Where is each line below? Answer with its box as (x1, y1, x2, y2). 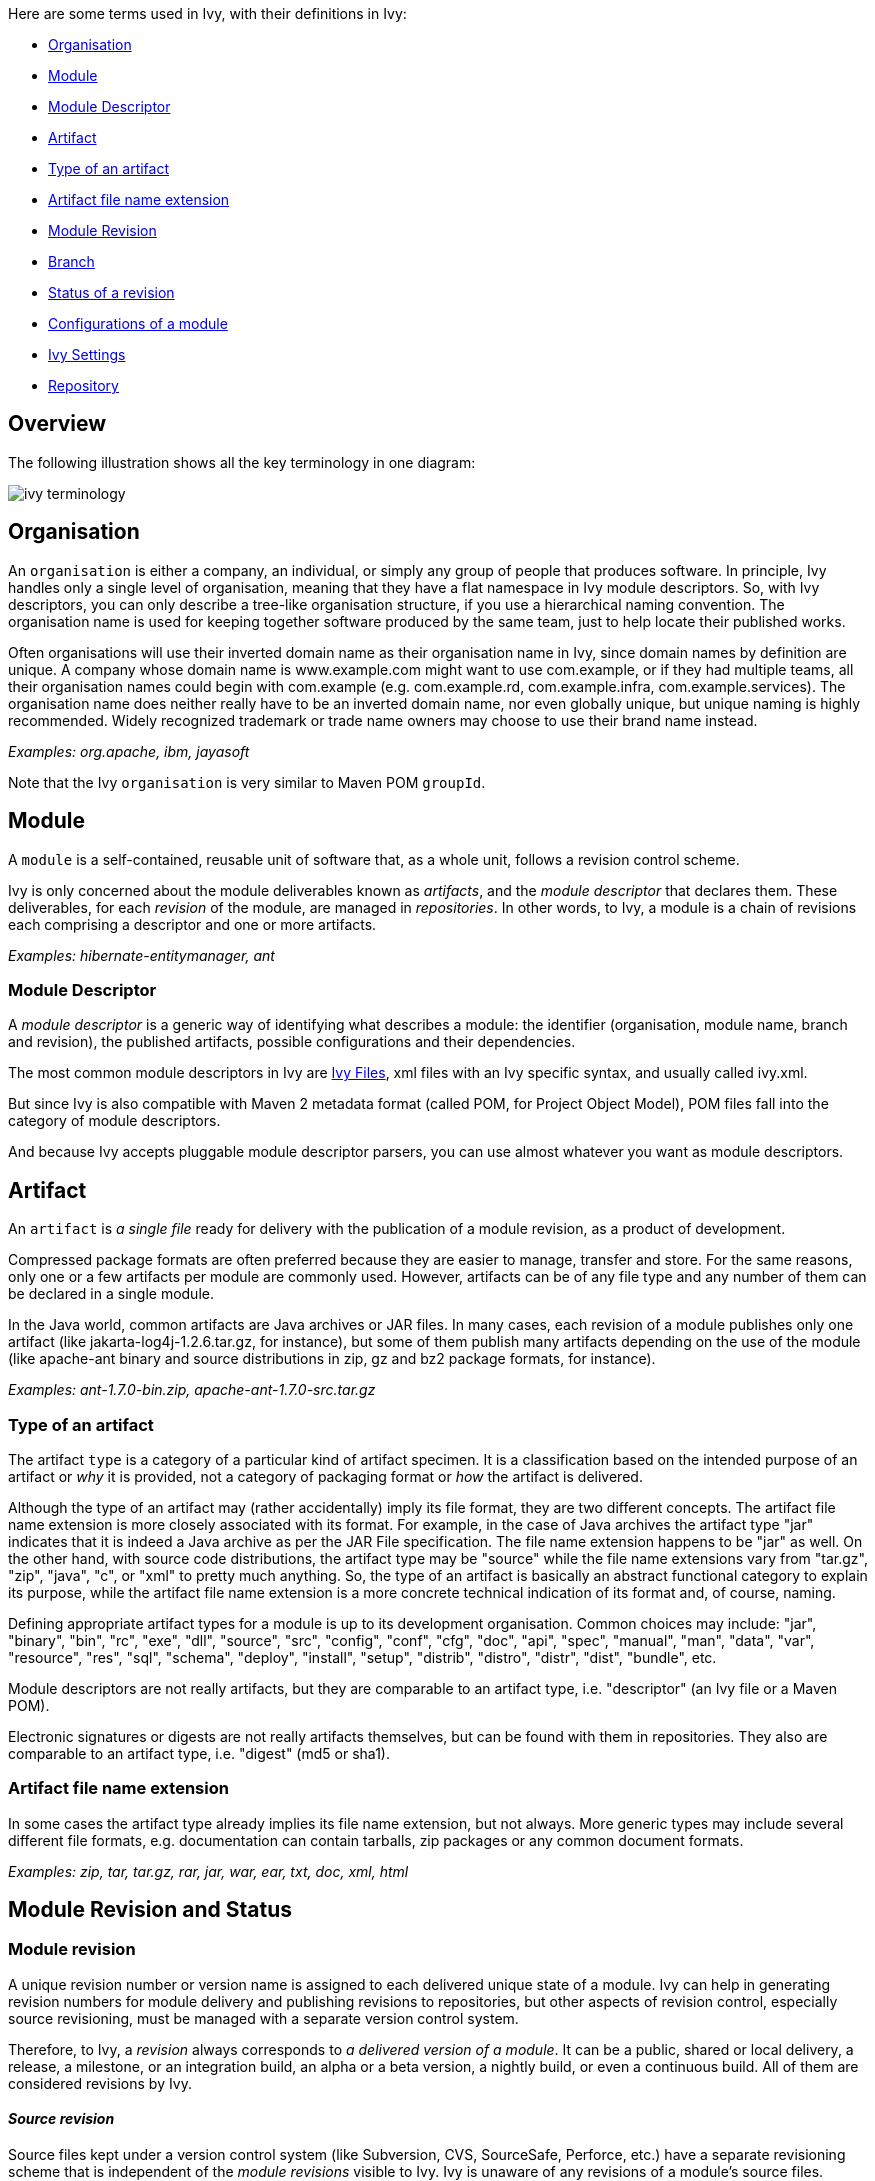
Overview (8, 411, 107, 437)
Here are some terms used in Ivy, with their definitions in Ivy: (8, 5, 407, 22)
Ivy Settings (48, 346, 126, 363)
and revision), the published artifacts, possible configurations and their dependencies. (8, 1033, 576, 1051)
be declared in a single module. (8, 1285, 214, 1303)
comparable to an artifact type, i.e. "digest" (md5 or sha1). (8, 1744, 390, 1762)
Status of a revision (48, 284, 175, 301)
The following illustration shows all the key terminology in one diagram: (8, 453, 476, 471)
